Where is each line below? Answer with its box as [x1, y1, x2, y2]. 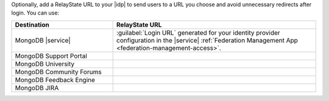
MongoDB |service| [15, 36, 71, 44]
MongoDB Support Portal [15, 52, 88, 60]
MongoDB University [15, 60, 75, 68]
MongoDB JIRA [15, 83, 59, 92]
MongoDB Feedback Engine [15, 75, 96, 84]
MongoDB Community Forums [15, 68, 102, 76]
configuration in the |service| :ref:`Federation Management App [116, 36, 299, 44]
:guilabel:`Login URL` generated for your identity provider [116, 28, 280, 37]
